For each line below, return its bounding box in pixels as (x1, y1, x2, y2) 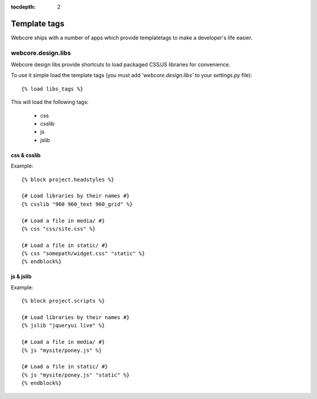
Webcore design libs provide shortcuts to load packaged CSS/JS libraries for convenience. (11, 61, 231, 68)
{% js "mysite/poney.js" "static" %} (21, 371, 130, 378)
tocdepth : (11, 4, 36, 10)
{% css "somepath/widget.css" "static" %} (21, 250, 146, 257)
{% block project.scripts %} (21, 297, 105, 304)
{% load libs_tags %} (21, 85, 83, 92)
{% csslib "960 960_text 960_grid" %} (21, 200, 133, 207)
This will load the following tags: (11, 99, 89, 106)
